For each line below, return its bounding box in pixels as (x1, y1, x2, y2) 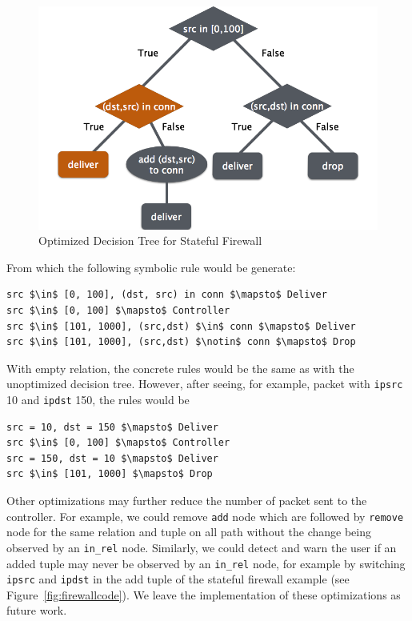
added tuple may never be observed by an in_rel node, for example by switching (6, 555, 406, 571)
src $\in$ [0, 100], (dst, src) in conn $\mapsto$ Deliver (6, 289, 327, 301)
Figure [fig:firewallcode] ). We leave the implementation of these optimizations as (6, 586, 401, 603)
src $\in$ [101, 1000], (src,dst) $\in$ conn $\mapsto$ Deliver (6, 320, 356, 332)
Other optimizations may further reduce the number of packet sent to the (6, 492, 367, 509)
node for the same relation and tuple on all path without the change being (6, 523, 371, 540)
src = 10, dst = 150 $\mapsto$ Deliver (6, 421, 218, 433)
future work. (6, 602, 67, 619)
